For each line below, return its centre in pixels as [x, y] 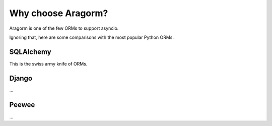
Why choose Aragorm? [59, 13]
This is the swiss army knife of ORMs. [48, 64]
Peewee [22, 105]
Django [21, 78]
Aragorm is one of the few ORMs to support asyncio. [64, 28]
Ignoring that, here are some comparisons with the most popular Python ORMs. [91, 37]
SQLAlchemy [30, 52]
